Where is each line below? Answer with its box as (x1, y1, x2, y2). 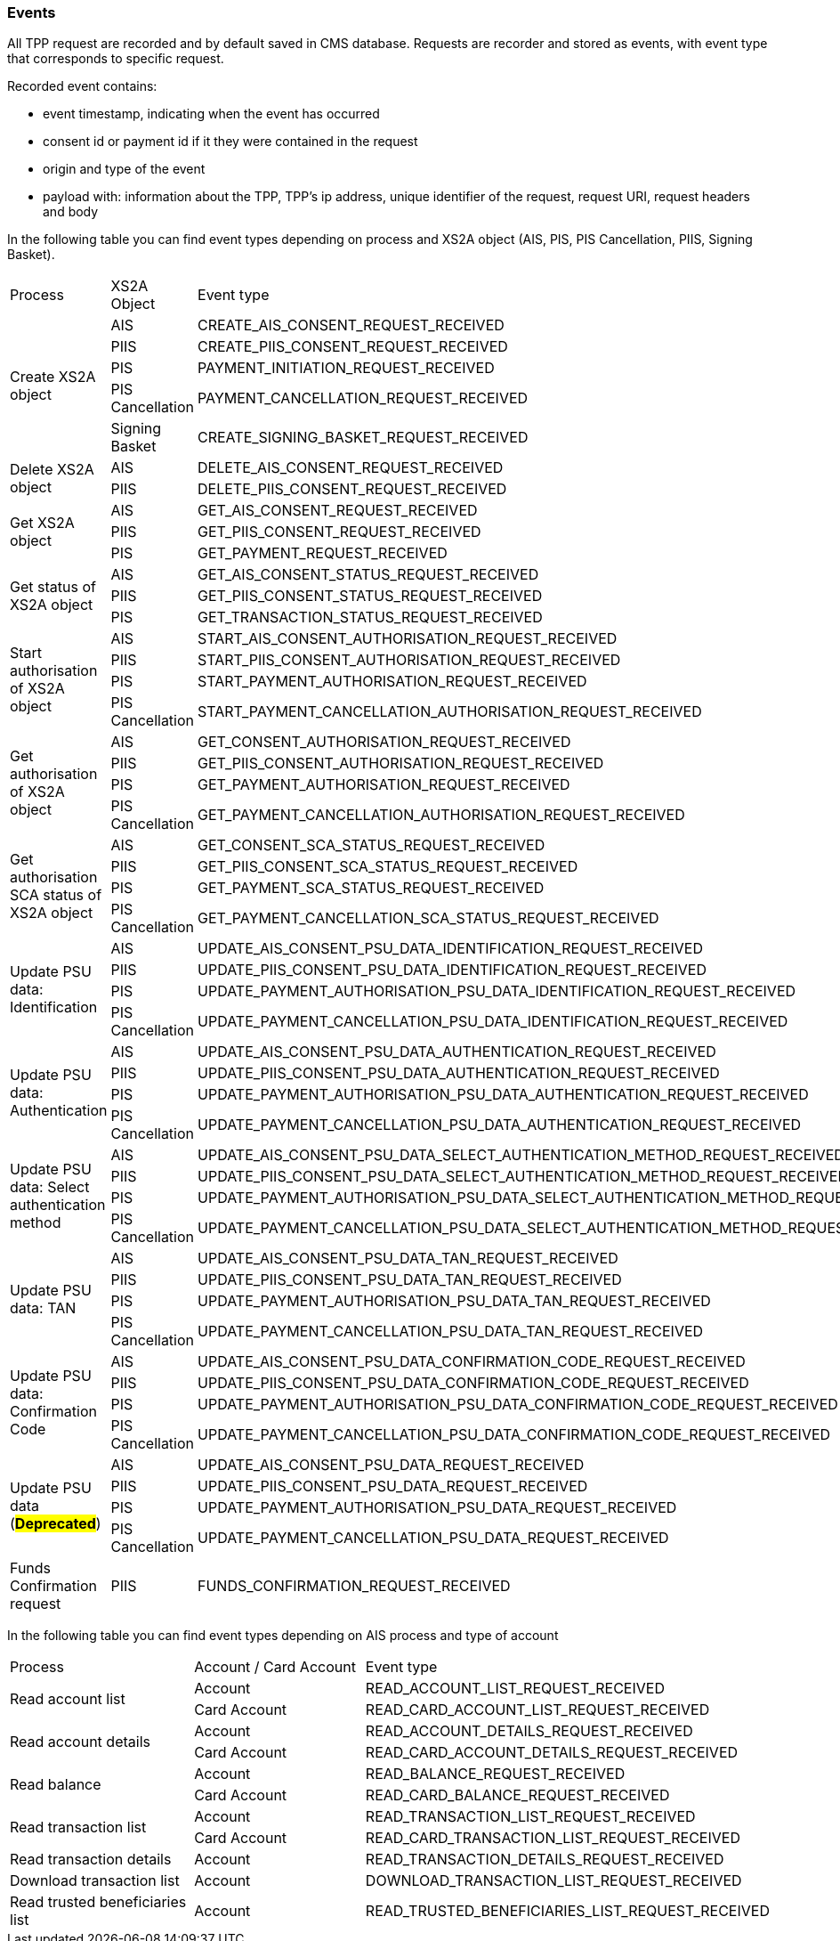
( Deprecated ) (10, 1515, 101, 1533)
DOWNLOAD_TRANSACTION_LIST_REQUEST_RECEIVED (365, 1872, 742, 1890)
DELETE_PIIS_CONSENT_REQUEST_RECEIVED (198, 480, 507, 499)
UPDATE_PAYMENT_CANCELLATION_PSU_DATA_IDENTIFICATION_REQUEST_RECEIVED (198, 1012, 788, 1031)
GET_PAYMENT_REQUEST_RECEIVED (198, 544, 448, 563)
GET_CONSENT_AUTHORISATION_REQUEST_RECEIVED (198, 733, 571, 751)
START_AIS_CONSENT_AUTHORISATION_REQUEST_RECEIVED (198, 629, 618, 648)
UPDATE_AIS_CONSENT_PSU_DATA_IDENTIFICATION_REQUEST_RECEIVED (198, 939, 703, 958)
